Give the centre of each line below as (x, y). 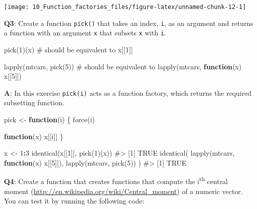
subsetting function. (34, 103)
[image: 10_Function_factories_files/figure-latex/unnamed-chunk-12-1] (125, 7)
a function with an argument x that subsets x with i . (85, 33)
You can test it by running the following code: (74, 201)
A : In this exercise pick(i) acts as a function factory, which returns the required (128, 93)
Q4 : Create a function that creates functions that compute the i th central (116, 181)
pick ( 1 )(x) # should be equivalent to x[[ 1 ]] (69, 49)
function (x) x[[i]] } (34, 136)
